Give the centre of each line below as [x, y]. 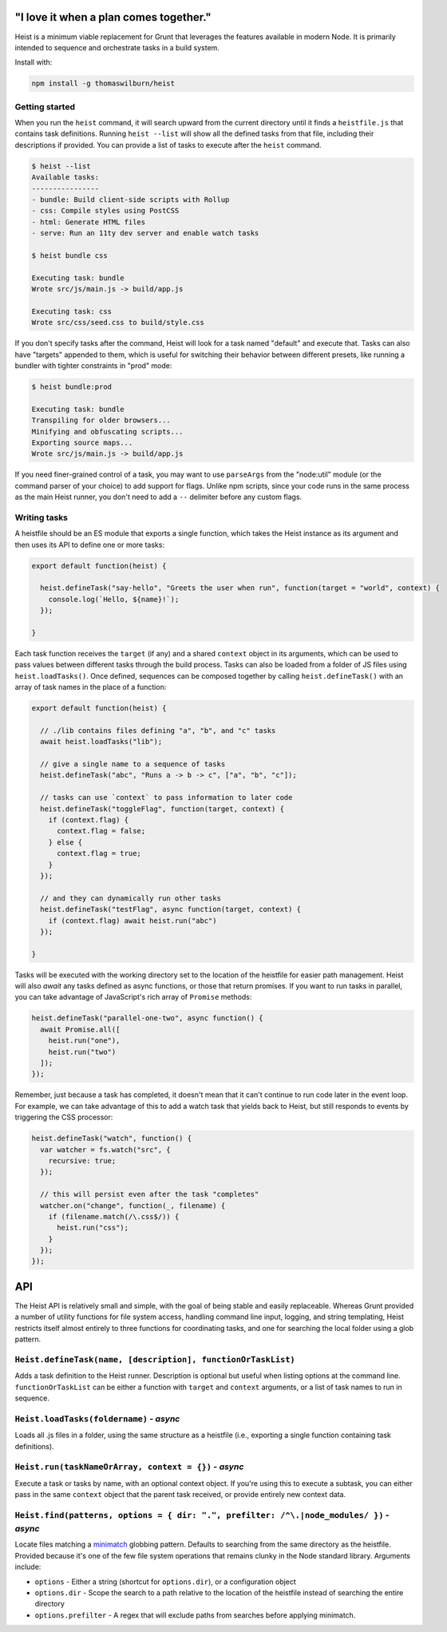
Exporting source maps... [82, 442]
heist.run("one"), [84, 1041]
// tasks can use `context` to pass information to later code [166, 798]
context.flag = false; [101, 831]
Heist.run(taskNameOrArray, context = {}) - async [129, 1467]
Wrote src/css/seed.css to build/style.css [118, 323]
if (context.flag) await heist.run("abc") [133, 921]
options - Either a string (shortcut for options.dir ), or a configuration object [166, 1582]
